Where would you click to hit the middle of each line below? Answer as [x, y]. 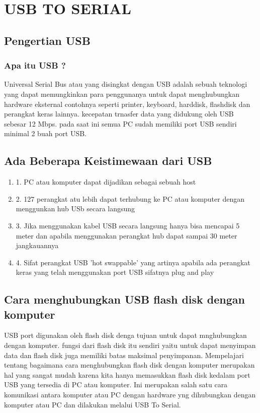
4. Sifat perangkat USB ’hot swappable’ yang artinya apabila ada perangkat [133, 262]
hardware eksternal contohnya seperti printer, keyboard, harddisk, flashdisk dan [127, 104]
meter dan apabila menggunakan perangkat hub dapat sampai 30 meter [126, 235]
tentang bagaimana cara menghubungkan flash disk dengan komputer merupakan [129, 365]
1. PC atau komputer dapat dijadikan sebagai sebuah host [106, 182]
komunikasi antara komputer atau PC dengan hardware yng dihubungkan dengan [130, 395]
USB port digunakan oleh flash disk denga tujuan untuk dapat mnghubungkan [125, 335]
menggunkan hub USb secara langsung [75, 209]
